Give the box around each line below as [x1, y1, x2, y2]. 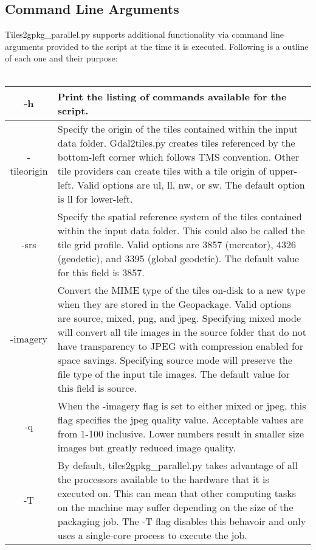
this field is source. [57, 380, 137, 395]
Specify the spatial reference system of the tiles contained [57, 209, 302, 223]
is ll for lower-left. [57, 191, 133, 206]
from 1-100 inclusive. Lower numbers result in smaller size [57, 426, 304, 440]
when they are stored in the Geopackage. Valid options [57, 296, 291, 311]
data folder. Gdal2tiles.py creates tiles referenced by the [57, 135, 295, 150]
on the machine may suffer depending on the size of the [57, 500, 294, 514]
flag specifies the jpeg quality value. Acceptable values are [57, 412, 304, 426]
